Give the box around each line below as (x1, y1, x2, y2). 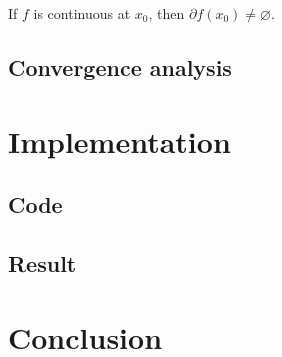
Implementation (8, 120, 231, 161)
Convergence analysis (8, 51, 232, 82)
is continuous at (33, 3, 131, 23)
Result (8, 247, 77, 278)
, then (148, 3, 185, 23)
